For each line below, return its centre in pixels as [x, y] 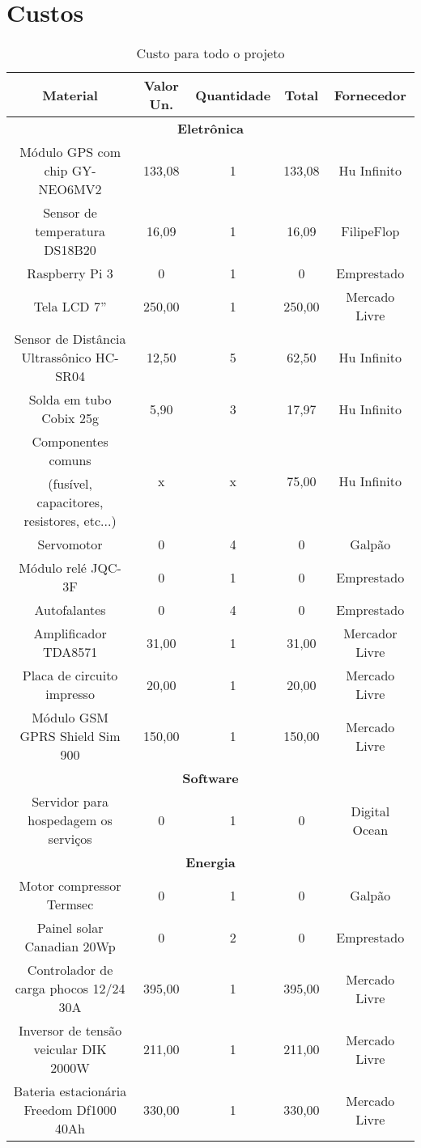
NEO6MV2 [70, 189]
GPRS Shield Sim [70, 736]
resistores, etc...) [70, 521]
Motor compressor [70, 886]
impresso [70, 694]
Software [210, 778]
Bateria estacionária [70, 1091]
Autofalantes [70, 610]
